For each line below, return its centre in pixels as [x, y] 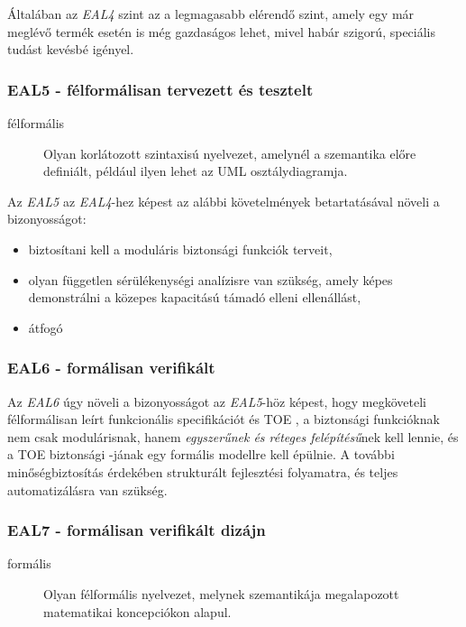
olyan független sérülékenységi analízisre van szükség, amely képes [210, 279]
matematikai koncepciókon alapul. [137, 611]
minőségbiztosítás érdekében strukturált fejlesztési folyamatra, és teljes [203, 471]
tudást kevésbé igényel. [71, 49]
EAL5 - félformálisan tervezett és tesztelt [160, 89]
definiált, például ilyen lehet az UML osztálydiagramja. [196, 171]
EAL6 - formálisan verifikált [111, 368]
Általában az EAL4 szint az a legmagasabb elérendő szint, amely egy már [211, 14]
